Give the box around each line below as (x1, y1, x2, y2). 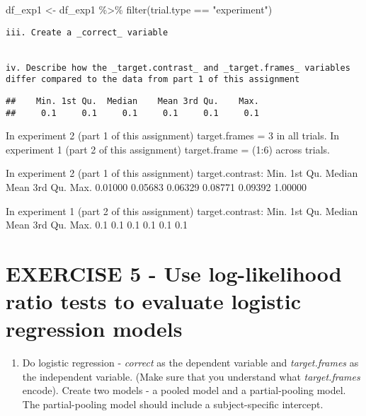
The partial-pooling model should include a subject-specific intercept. (22, 397, 324, 412)
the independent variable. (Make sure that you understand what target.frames (22, 369, 360, 383)
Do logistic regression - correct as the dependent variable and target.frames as (22, 355, 359, 370)
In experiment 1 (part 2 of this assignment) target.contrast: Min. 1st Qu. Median (6, 203, 358, 218)
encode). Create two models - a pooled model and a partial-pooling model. (22, 383, 346, 398)
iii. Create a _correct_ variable (6, 27, 168, 37)
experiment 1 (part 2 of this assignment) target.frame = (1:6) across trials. (6, 141, 331, 156)
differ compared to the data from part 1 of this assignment (6, 74, 300, 85)
